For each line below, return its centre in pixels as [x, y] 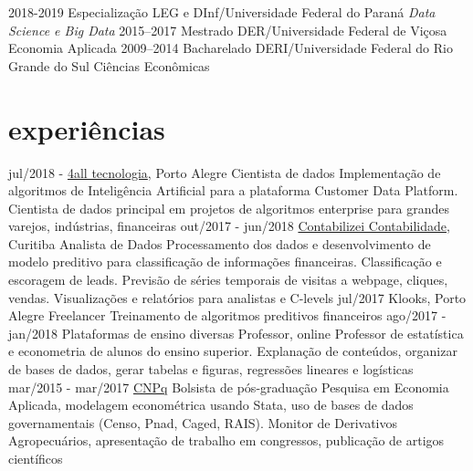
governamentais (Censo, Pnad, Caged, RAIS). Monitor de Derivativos [203, 422]
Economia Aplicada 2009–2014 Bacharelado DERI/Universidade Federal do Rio [231, 48]
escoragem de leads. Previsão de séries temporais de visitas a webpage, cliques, [228, 280]
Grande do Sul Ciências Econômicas [109, 65]
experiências [87, 128]
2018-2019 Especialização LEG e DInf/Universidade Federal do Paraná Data [222, 12]
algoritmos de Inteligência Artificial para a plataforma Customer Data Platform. [233, 190]
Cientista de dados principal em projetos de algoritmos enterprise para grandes [229, 208]
